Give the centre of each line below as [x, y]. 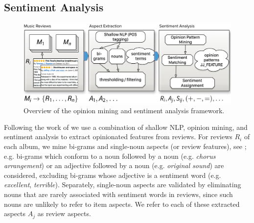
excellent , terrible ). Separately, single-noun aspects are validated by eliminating [123, 185]
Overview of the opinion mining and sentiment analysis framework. [124, 111]
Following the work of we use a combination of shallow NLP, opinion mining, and [126, 127]
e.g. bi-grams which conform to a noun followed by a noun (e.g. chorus [110, 156]
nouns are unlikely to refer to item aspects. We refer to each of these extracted [122, 204]
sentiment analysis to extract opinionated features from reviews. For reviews [118, 136]
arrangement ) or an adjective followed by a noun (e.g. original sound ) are [114, 165]
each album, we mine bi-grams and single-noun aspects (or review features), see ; [125, 146]
